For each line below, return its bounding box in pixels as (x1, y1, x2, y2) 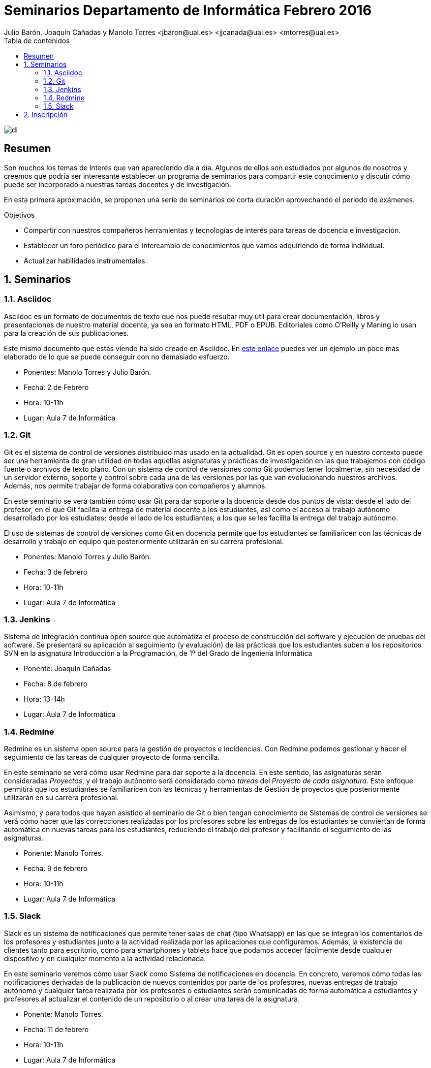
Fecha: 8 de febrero (24, 680, 88, 688)
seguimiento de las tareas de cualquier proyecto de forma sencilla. (4, 753, 220, 762)
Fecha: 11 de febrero (24, 1025, 89, 1034)
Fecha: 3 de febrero (24, 567, 88, 576)
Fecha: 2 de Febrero (24, 383, 89, 391)
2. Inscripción (24, 110, 68, 119)
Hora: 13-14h (24, 695, 65, 704)
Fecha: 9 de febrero (24, 864, 88, 873)
